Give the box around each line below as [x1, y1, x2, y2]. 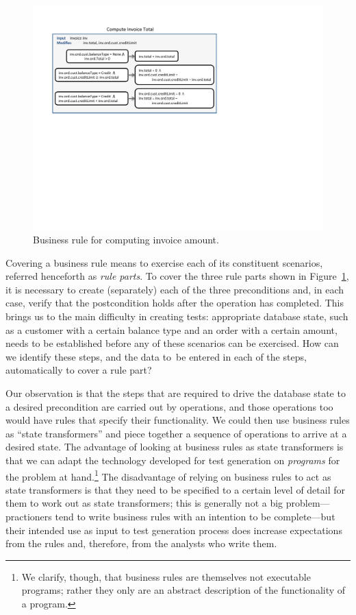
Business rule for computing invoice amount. [33, 232, 219, 247]
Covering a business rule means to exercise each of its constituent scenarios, [5, 255, 323, 269]
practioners [5, 509, 52, 524]
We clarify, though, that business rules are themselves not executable [21, 569, 311, 583]
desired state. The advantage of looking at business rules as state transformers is [5, 439, 344, 454]
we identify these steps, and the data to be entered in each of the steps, [5, 349, 307, 363]
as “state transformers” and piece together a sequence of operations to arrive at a [5, 426, 347, 440]
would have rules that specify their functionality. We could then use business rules [5, 413, 350, 427]
